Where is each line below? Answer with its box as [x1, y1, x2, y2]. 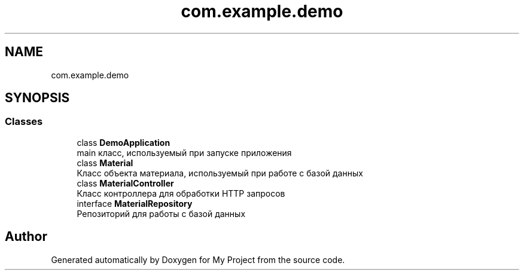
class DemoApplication [77, 137, 170, 148]
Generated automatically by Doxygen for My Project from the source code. [51, 254, 345, 265]
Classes [5, 115, 43, 128]
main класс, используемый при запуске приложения [77, 147, 292, 158]
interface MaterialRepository [77, 198, 193, 209]
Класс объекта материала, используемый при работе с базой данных [77, 167, 363, 178]
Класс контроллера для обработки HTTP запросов [77, 188, 285, 198]
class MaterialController [77, 178, 174, 188]
